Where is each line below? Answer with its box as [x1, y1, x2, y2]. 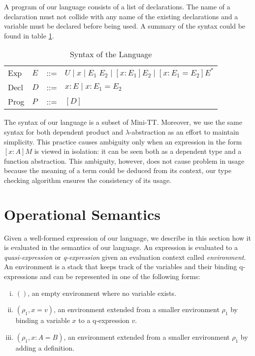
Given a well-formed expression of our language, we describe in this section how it [4, 232, 251, 243]
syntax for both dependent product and [4, 126, 124, 137]
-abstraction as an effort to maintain [129, 126, 239, 137]
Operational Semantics [4, 204, 160, 224]
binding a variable [15, 315, 70, 325]
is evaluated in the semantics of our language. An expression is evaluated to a [4, 242, 238, 252]
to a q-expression [78, 315, 129, 325]
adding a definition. [15, 342, 74, 353]
